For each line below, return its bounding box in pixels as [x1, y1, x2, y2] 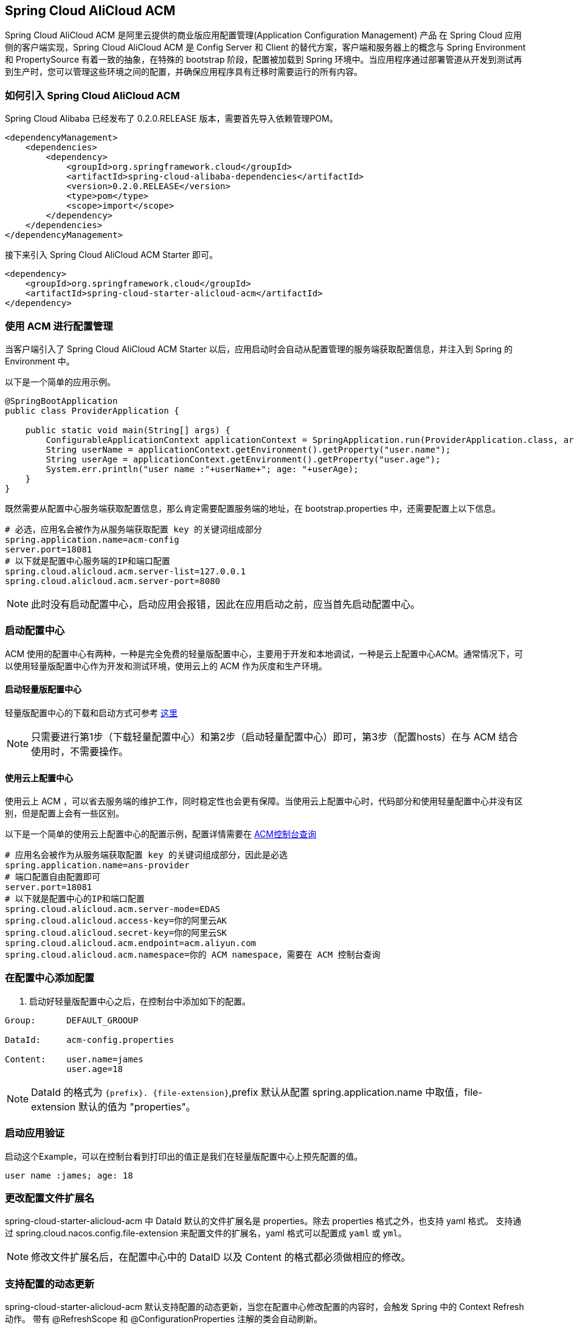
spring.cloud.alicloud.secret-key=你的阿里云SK [5, 928, 227, 938]
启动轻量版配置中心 [5, 684, 81, 695]
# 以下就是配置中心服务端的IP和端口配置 [5, 556, 170, 566]
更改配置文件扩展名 [5, 1191, 95, 1204]
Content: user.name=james [5, 1054, 143, 1064]
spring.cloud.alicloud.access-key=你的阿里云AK [5, 916, 227, 926]
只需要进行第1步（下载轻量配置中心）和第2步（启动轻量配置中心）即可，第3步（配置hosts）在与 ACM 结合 [31, 730, 518, 743]
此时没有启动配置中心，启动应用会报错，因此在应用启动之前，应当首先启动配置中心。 [31, 597, 421, 610]
